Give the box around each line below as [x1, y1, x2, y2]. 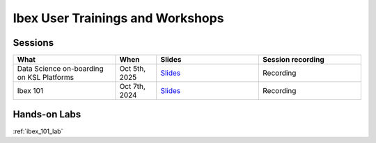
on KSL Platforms [17, 73, 75, 83]
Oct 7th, [119, 82, 146, 92]
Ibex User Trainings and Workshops [13, 10, 224, 26]
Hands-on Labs [13, 108, 81, 121]
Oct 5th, [119, 64, 146, 74]
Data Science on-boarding [17, 64, 104, 74]
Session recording [262, 55, 325, 65]
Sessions [13, 37, 54, 49]
